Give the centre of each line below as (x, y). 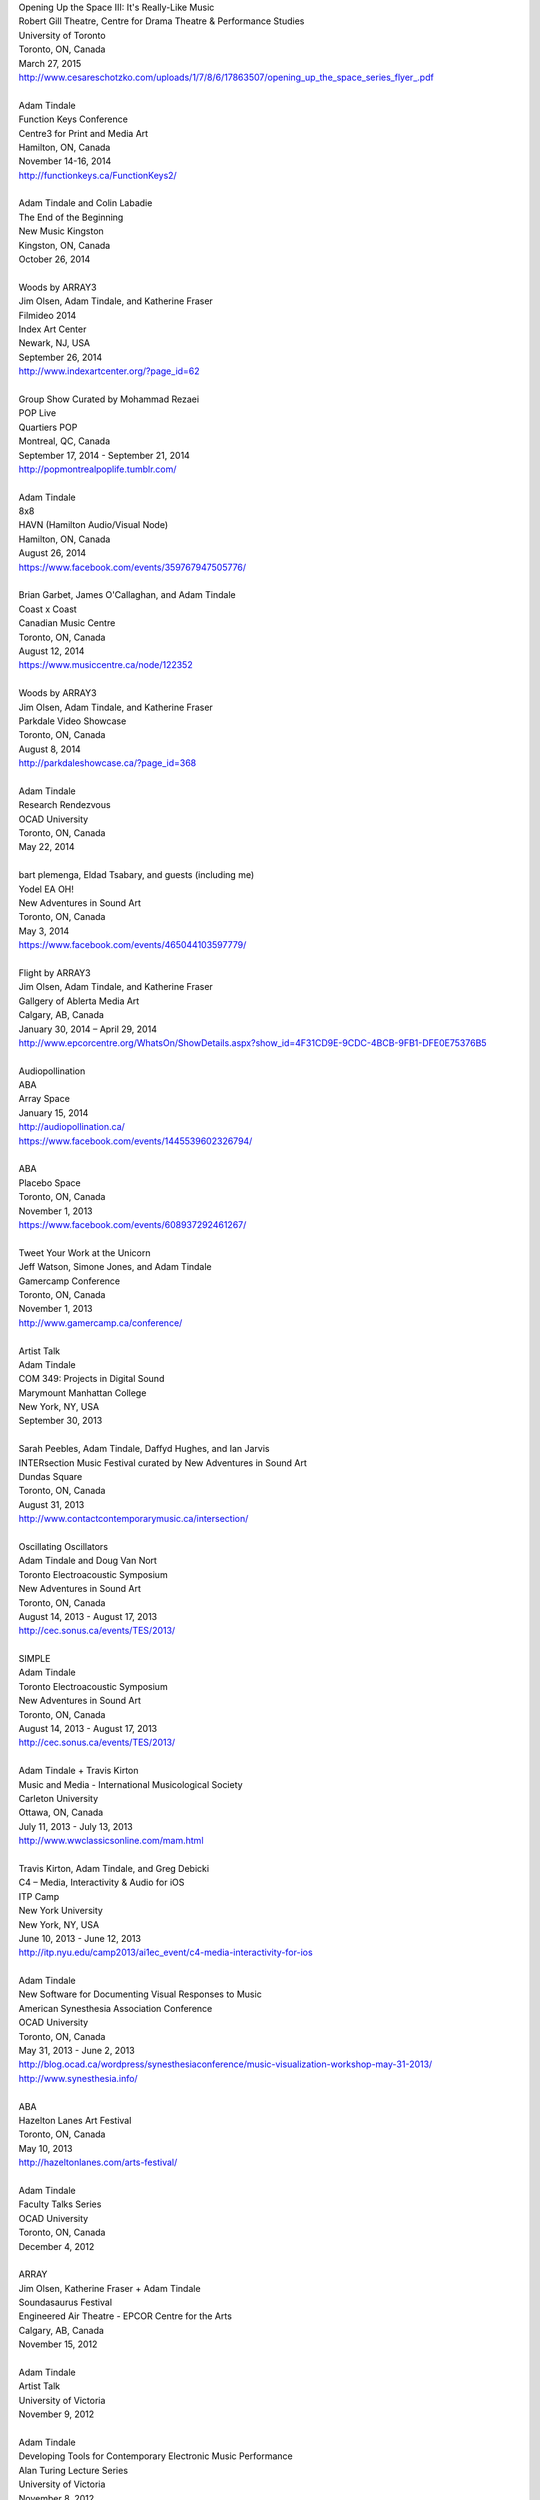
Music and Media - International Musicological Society (131, 1784)
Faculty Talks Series (60, 2204)
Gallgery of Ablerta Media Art (79, 1001)
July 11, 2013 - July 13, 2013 (76, 1826)
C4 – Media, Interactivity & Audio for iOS (101, 1882)
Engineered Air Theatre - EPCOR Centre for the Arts (125, 2316)
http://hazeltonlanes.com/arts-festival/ (98, 2162)
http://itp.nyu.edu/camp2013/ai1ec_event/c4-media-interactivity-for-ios (166, 1952)
